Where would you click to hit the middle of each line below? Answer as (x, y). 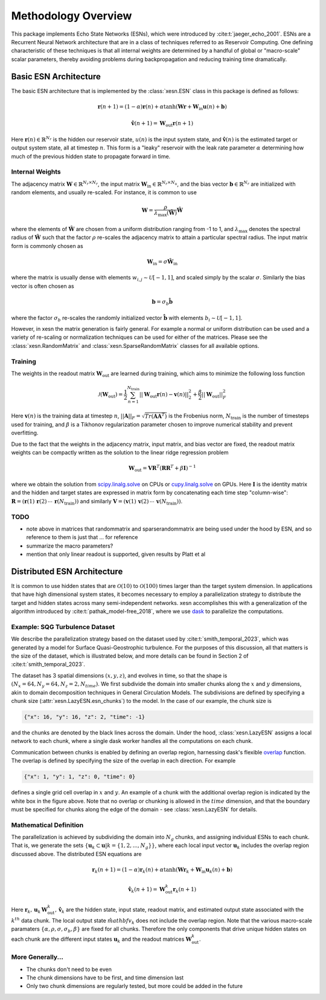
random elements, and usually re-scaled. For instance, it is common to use (104, 192)
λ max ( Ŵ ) (166, 214)
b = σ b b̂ (162, 302)
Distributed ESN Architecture (67, 571)
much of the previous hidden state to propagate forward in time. (91, 156)
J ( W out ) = (110, 395)
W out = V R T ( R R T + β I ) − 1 (162, 468)
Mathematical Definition (47, 825)
